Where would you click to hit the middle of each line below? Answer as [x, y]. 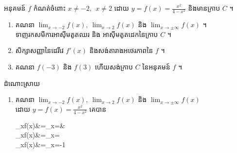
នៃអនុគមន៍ [156, 66]
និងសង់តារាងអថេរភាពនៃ [121, 50]
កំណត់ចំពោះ [49, 8]
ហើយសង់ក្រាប [114, 66]
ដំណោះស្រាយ [22, 83]
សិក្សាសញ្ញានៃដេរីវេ [39, 50]
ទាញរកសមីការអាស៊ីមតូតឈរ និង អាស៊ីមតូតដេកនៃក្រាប [87, 34]
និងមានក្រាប [204, 8]
